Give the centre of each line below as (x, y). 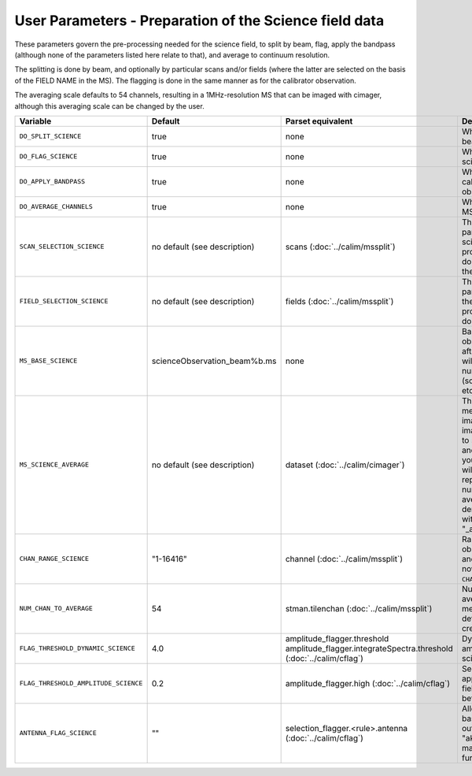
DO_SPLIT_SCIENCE (50, 137)
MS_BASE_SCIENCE (48, 361)
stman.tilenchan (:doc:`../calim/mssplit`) (359, 608)
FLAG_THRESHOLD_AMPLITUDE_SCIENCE (81, 683)
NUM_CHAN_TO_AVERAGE (56, 609)
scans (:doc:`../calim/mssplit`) (341, 247)
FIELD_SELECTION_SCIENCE (64, 301)
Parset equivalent (319, 121)
